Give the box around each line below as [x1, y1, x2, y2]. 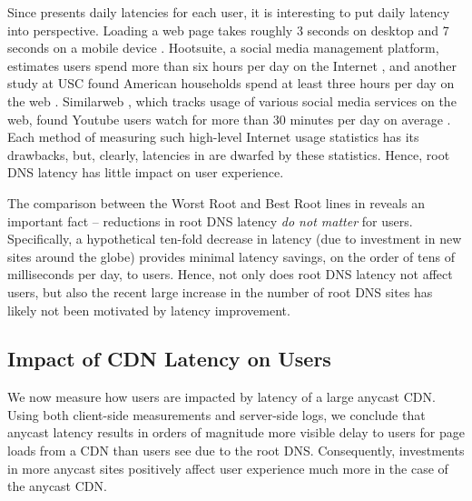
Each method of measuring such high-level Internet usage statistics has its [7, 127, 419, 146]
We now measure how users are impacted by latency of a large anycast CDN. [7, 387, 436, 406]
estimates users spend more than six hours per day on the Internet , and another [7, 55, 457, 75]
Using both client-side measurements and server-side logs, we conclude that [7, 405, 426, 424]
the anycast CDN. [7, 476, 107, 496]
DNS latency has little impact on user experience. [7, 163, 284, 182]
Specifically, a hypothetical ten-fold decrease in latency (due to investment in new [7, 229, 462, 248]
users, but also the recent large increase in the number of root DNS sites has [7, 282, 433, 301]
